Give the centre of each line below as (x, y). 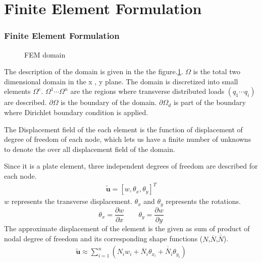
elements (17, 91)
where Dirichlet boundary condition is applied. (76, 112)
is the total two (217, 71)
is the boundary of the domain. (109, 102)
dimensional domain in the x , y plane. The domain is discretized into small (121, 81)
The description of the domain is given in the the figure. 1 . (94, 71)
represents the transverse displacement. (72, 201)
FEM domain (45, 54)
